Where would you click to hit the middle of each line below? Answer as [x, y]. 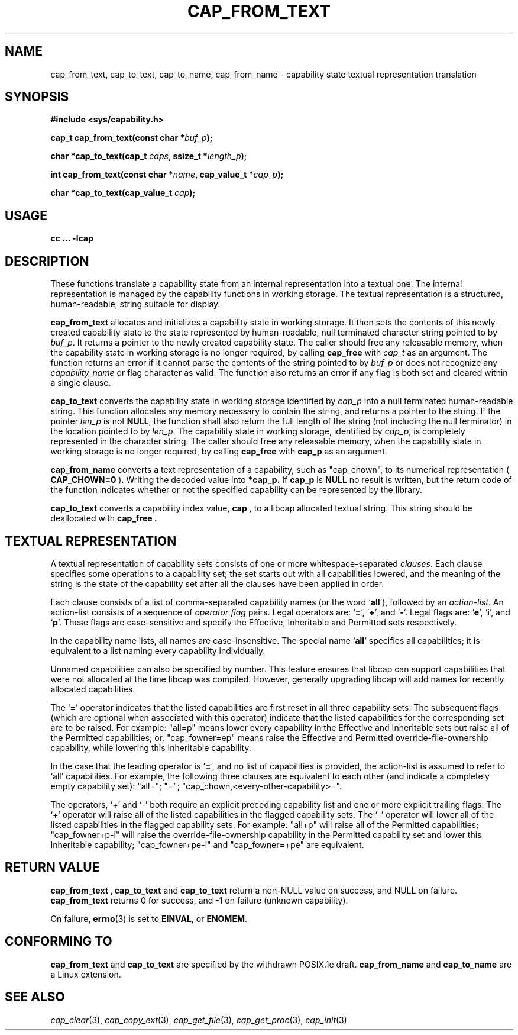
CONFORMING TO [59, 942]
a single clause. [81, 383]
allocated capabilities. [93, 689]
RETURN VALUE [52, 868]
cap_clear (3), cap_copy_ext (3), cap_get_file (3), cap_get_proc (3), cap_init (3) [199, 1020]
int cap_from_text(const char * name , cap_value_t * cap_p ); [167, 175]
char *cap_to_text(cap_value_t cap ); [123, 193]
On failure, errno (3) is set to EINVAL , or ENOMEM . [149, 918]
